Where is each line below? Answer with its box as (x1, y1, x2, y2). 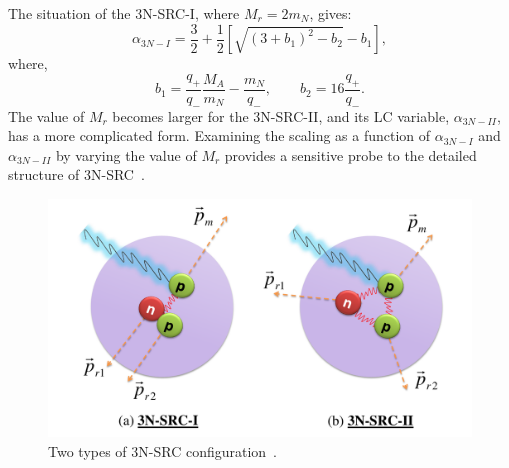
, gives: (309, 3, 352, 23)
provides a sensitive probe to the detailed (224, 144, 477, 165)
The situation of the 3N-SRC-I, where (8, 3, 240, 23)
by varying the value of (55, 144, 197, 165)
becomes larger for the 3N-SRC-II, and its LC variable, (112, 105, 450, 126)
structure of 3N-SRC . (8, 164, 145, 185)
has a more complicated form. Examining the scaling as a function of (8, 125, 431, 146)
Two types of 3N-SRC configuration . (48, 440, 277, 461)
